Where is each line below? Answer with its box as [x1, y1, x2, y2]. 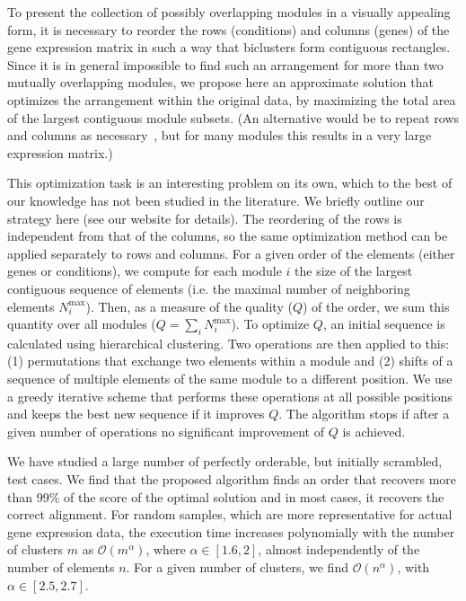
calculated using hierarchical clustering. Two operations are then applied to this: [7, 333, 450, 352]
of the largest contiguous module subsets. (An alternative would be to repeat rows [7, 108, 460, 127]
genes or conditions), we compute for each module [7, 261, 282, 280]
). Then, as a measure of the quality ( [85, 296, 293, 315]
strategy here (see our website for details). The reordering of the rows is [7, 208, 402, 227]
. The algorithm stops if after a [278, 404, 450, 423]
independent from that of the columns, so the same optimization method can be [7, 226, 448, 245]
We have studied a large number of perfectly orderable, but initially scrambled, [7, 452, 443, 471]
